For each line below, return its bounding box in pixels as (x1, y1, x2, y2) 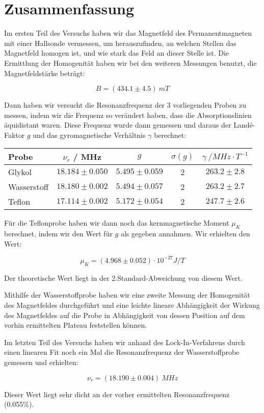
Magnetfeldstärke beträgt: (4, 67, 85, 78)
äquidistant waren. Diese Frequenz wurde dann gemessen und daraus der (4, 119, 231, 130)
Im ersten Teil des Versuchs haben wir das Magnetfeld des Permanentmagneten (4, 28, 252, 38)
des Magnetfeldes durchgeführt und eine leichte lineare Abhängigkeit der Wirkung (4, 299, 260, 310)
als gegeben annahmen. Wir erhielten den (120, 228, 250, 239)
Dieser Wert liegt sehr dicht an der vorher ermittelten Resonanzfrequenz (4, 388, 230, 399)
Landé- (233, 119, 255, 130)
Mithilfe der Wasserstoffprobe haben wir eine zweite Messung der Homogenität (4, 289, 250, 300)
